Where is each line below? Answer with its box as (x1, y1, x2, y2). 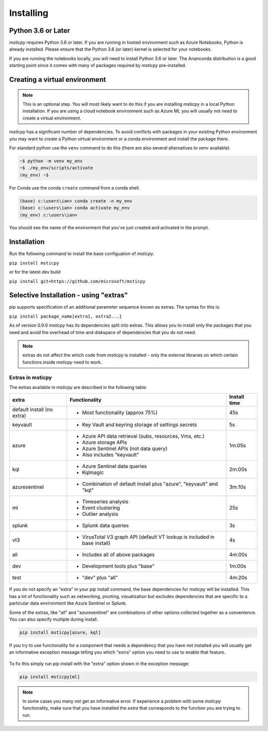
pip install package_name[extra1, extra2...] (9, 313, 122, 319)
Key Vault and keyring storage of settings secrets (82, 421, 197, 428)
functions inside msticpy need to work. (22, 359, 102, 365)
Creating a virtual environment (9, 75, 106, 84)
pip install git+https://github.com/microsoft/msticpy (9, 278, 146, 284)
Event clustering (82, 504, 120, 511)
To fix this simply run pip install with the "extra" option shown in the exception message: (9, 661, 190, 666)
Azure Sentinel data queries (82, 463, 147, 470)
